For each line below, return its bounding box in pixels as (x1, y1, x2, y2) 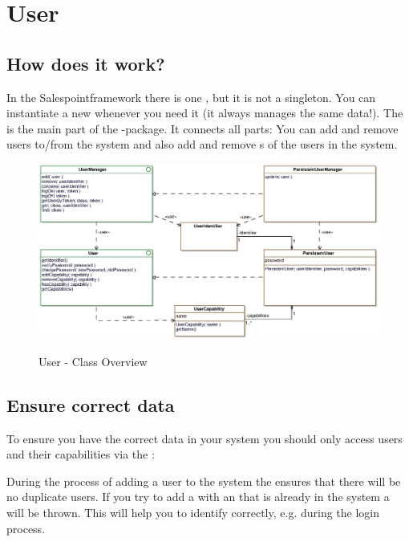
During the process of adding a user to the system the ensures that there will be (6, 472, 401, 489)
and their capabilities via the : (6, 446, 155, 463)
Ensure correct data (6, 392, 175, 417)
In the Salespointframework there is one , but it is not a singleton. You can (6, 88, 376, 105)
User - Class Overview (38, 353, 148, 369)
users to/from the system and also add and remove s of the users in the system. (6, 136, 398, 153)
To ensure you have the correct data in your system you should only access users (6, 430, 403, 446)
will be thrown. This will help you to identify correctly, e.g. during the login (6, 503, 380, 520)
